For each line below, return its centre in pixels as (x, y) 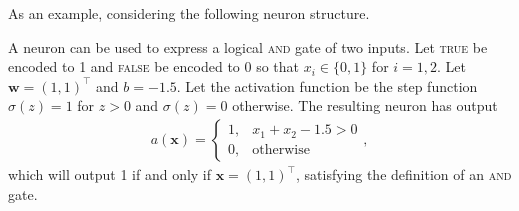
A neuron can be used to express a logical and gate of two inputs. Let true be (248, 46)
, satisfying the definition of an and (403, 174)
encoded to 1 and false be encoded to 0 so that (154, 66)
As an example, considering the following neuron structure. (189, 13)
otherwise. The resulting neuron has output (365, 105)
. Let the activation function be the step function (327, 85)
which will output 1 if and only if (110, 174)
